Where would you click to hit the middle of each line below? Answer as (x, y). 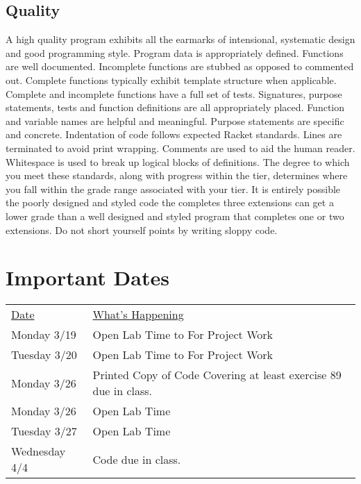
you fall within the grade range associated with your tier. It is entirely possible (173, 189)
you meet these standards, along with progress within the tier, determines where (177, 175)
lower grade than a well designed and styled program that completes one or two (175, 216)
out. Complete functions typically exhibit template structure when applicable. (171, 80)
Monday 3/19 (44, 335)
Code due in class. (137, 459)
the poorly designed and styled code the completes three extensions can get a (170, 202)
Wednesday (39, 451)
